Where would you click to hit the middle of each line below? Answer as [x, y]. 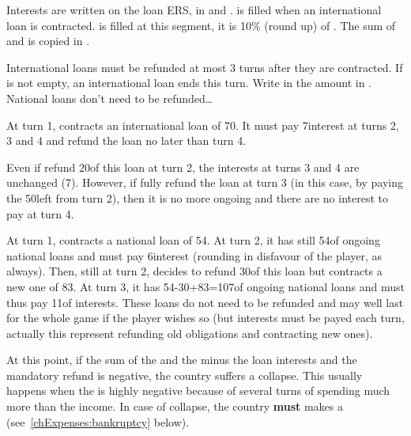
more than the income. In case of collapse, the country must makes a [175, 406]
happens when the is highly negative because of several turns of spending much [198, 391]
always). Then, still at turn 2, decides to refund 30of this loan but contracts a [194, 271]
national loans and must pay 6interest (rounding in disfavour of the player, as [194, 255]
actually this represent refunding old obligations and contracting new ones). [190, 333]
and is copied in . [48, 41]
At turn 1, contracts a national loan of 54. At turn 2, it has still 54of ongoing [193, 240]
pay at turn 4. [40, 213]
